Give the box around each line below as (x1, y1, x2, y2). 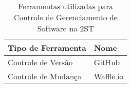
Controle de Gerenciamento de (14, 12, 117, 23)
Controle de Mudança (8, 71, 82, 82)
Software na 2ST (37, 23, 94, 34)
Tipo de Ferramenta (8, 42, 86, 53)
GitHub (94, 57, 120, 68)
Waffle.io (94, 71, 124, 82)
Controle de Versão (8, 57, 73, 68)
